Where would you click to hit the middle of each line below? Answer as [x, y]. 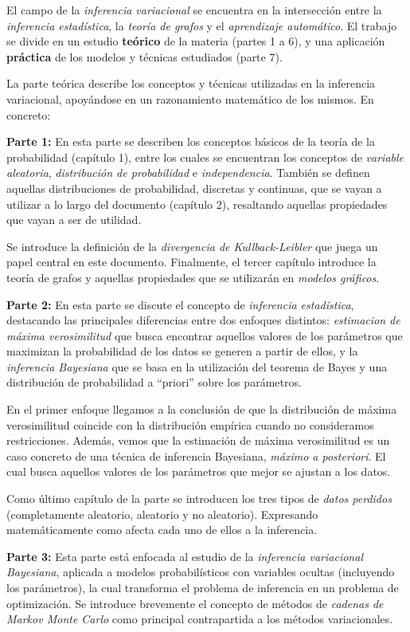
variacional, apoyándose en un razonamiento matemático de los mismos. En [190, 98]
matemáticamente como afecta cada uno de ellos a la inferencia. [162, 530]
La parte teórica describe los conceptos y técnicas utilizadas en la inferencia [191, 83]
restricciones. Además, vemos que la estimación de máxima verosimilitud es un [198, 440]
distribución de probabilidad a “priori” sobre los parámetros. [154, 382]
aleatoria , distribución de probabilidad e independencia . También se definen [188, 173]
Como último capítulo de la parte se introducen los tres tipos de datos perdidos [199, 499]
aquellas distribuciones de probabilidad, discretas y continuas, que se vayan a [194, 188]
